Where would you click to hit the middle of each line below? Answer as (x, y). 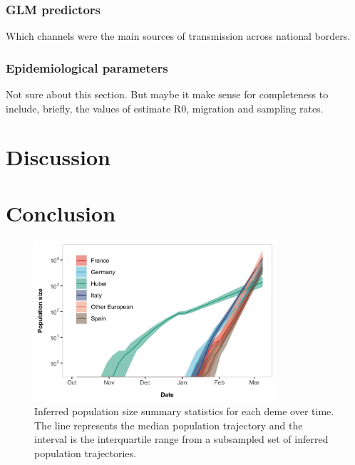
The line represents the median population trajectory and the (169, 425)
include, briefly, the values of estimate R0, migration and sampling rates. (165, 108)
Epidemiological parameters (87, 67)
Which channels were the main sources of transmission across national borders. (178, 36)
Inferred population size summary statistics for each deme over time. (184, 411)
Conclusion (61, 213)
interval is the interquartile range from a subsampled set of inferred (181, 439)
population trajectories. (85, 453)
